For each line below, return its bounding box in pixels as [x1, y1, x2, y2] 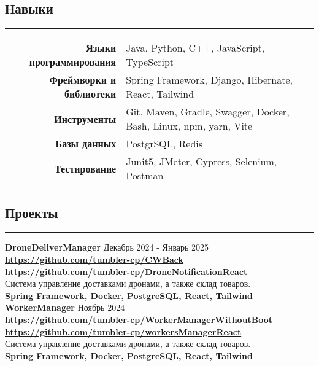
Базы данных [55, 136, 117, 151]
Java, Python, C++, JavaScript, [126, 41, 265, 55]
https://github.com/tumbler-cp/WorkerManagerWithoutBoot [5, 313, 273, 325]
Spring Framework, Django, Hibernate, [126, 72, 293, 87]
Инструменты [54, 111, 117, 126]
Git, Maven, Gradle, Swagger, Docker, [126, 104, 290, 119]
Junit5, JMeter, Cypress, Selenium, [126, 154, 277, 169]
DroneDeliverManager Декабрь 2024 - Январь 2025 [5, 241, 209, 254]
